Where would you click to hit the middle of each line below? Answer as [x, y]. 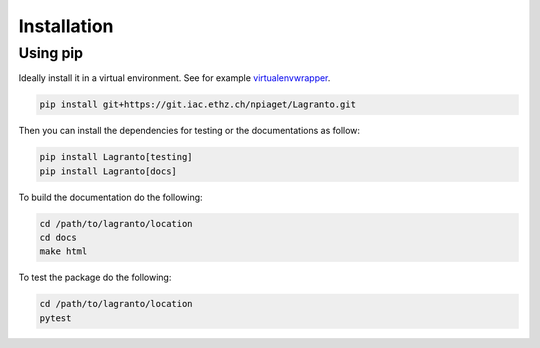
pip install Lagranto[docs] [108, 171]
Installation [66, 26]
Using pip [51, 53]
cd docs [58, 238]
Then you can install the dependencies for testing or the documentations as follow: [189, 131]
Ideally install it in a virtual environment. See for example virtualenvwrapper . [174, 78]
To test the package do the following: [95, 277]
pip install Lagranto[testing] [116, 157]
